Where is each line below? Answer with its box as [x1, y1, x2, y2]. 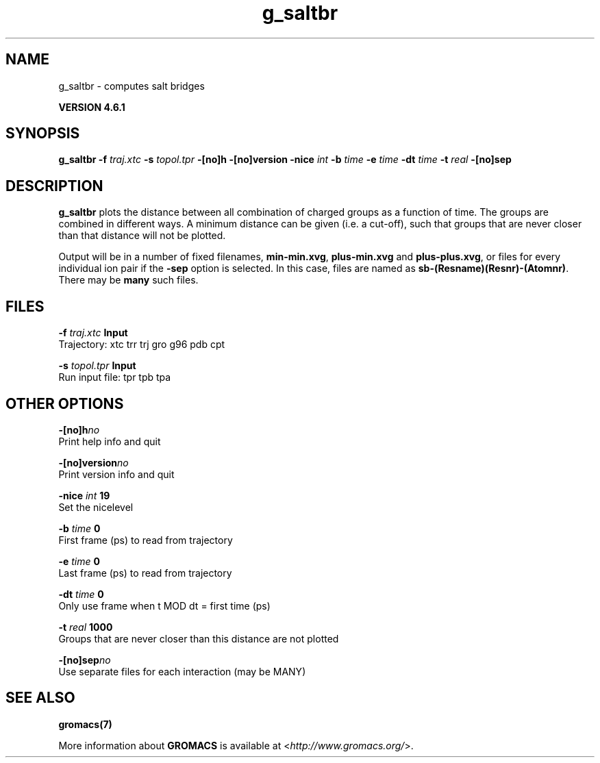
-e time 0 [58, 555, 100, 567]
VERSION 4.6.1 [58, 101, 125, 113]
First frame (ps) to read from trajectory [58, 534, 233, 546]
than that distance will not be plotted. [58, 229, 226, 242]
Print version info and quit [58, 468, 175, 480]
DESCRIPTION [5, 177, 103, 195]
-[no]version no [58, 456, 129, 468]
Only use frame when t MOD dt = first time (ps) [58, 599, 271, 612]
